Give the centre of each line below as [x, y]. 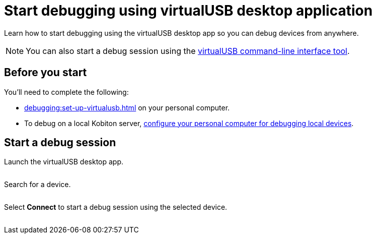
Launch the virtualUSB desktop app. [64, 162]
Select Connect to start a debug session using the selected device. [116, 207]
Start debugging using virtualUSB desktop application [189, 11]
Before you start [46, 73]
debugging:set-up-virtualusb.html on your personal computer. [127, 107]
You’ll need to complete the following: [66, 92]
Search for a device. [37, 185]
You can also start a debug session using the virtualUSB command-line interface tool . [188, 51]
